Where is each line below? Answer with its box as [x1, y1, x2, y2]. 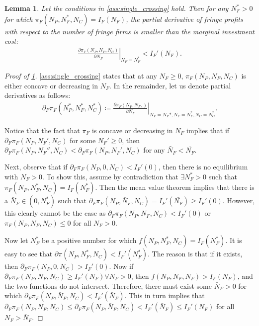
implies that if [186, 125, 230, 136]
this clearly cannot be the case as [4, 208, 106, 218]
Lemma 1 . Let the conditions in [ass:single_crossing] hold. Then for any [4, 3, 229, 13]
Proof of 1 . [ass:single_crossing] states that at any [4, 71, 157, 81]
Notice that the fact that [4, 125, 80, 136]
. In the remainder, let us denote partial [109, 80, 231, 90]
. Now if [109, 261, 134, 271]
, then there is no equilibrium [158, 162, 248, 172]
